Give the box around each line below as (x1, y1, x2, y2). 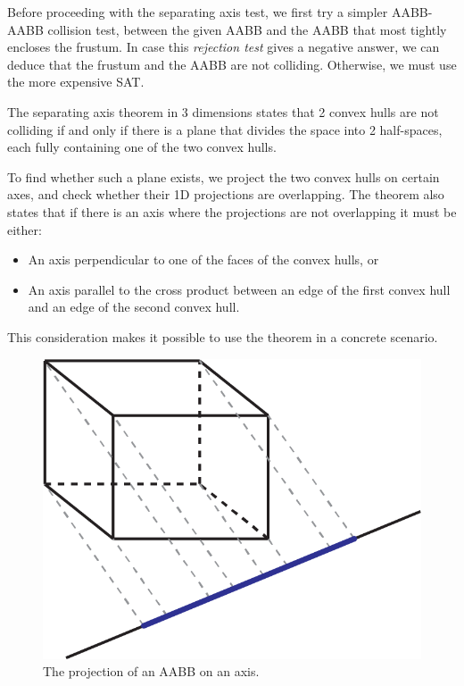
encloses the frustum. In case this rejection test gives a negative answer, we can (7, 38, 440, 56)
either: (7, 220, 42, 238)
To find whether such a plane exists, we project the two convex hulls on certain (7, 167, 440, 186)
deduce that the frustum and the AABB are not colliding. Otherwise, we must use (7, 54, 457, 73)
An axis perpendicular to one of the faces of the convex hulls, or (28, 250, 379, 269)
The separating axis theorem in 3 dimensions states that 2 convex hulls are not (7, 102, 439, 121)
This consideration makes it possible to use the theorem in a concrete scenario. (7, 327, 438, 346)
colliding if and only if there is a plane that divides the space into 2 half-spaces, (7, 120, 443, 138)
